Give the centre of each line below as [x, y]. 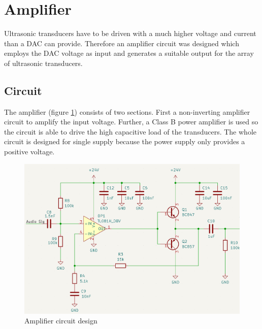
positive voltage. [29, 152]
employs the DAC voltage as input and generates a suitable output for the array [129, 53]
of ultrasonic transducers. [43, 63]
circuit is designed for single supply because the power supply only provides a [125, 141]
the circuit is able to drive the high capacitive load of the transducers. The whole [130, 131]
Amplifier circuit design [61, 321]
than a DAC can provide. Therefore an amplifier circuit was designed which [122, 43]
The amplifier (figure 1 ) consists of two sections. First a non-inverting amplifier [127, 111]
